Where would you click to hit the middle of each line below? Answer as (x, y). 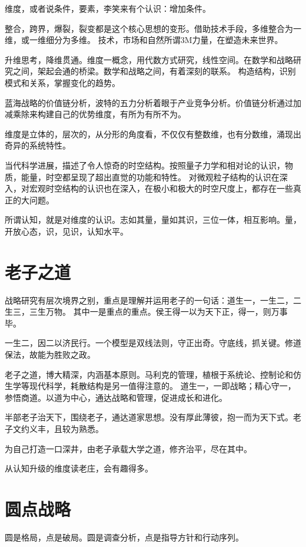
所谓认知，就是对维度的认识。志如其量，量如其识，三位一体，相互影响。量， (153, 220)
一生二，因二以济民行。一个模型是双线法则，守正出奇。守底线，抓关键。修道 (153, 343)
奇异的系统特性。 (38, 145)
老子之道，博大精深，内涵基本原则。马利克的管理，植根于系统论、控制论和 (149, 374)
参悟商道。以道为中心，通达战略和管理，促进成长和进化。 (116, 397)
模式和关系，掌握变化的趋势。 (62, 82)
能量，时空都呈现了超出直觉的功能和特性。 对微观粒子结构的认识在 (150, 177)
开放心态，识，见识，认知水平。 (66, 231)
